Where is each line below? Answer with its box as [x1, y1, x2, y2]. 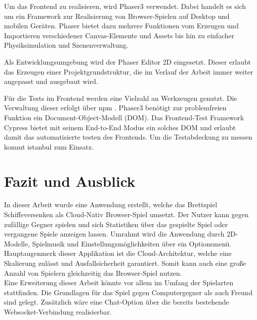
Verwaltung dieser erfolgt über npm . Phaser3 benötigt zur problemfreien [4, 102, 227, 113]
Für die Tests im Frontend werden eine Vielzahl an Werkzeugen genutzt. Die [4, 92, 237, 103]
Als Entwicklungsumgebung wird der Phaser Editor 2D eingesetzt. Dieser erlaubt [4, 56, 251, 67]
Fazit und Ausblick [4, 170, 136, 191]
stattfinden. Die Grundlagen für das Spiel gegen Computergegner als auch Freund [4, 287, 253, 297]
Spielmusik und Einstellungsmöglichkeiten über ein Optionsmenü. [32, 238, 232, 248]
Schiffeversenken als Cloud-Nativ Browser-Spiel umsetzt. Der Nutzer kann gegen [4, 209, 249, 220]
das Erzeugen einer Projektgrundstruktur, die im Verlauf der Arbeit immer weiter [4, 66, 254, 77]
